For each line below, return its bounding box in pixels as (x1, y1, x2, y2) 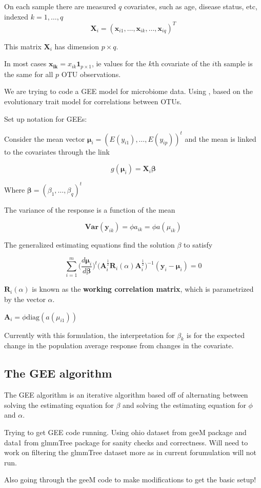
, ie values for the (91, 58, 146, 69)
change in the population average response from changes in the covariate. (4, 340, 234, 351)
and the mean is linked (185, 133, 256, 144)
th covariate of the (152, 58, 210, 69)
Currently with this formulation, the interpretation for (4, 329, 175, 340)
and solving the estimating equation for (122, 399, 246, 410)
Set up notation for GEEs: (4, 113, 87, 124)
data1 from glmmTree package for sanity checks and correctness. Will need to (4, 437, 248, 447)
